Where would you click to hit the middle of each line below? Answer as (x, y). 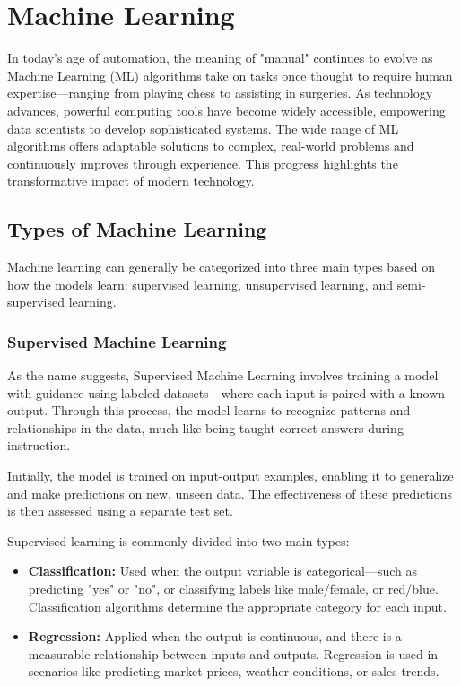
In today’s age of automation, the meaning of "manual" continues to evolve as (220, 58)
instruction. (39, 445)
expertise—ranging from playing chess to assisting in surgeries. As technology (220, 93)
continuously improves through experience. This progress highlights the (203, 163)
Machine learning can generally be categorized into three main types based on (222, 267)
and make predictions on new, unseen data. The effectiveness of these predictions (230, 493)
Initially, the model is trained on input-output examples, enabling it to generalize (230, 476)
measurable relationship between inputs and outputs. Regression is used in (233, 653)
